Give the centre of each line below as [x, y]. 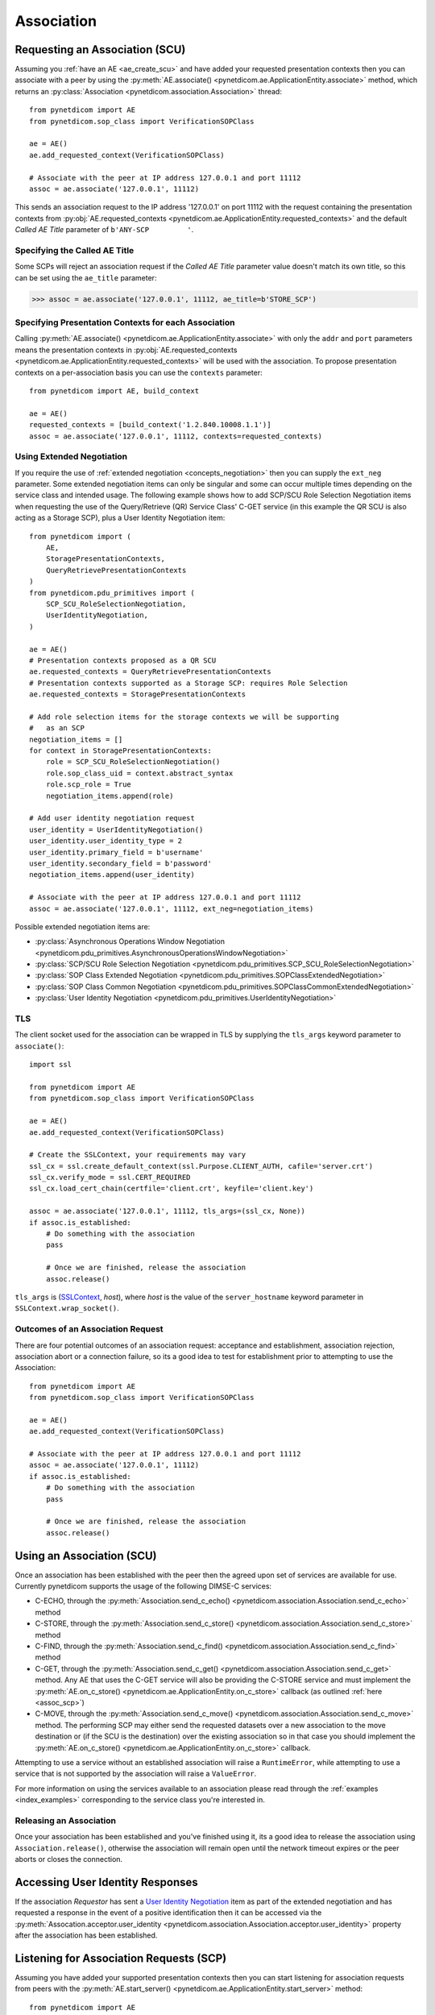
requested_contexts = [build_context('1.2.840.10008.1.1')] [150, 425]
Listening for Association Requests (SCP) [121, 1958]
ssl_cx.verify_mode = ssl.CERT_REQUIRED [110, 1178]
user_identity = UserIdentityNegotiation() [116, 829]
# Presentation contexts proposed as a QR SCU [123, 660]
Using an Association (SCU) [86, 1556]
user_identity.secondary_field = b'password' [121, 863]
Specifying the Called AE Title [75, 250]
